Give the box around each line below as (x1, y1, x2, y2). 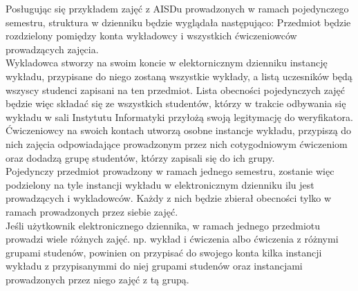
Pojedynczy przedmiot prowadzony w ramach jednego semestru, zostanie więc (6, 164, 335, 178)
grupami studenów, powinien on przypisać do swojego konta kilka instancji (6, 245, 322, 259)
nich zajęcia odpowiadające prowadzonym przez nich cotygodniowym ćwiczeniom (6, 136, 348, 151)
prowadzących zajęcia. (6, 41, 99, 56)
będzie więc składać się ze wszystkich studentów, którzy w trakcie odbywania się (6, 96, 346, 111)
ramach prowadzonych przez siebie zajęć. (6, 204, 178, 218)
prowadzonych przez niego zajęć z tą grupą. (6, 272, 189, 286)
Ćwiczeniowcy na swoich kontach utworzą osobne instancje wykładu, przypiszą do (6, 123, 352, 138)
